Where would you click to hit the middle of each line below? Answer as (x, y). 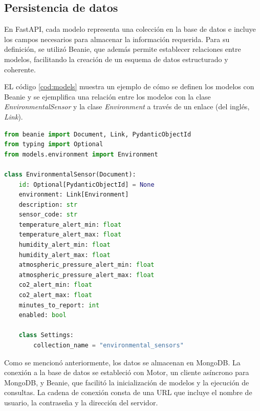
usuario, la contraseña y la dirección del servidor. (81, 402)
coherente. (20, 69)
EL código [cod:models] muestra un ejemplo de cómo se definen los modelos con (129, 86)
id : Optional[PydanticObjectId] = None (86, 184)
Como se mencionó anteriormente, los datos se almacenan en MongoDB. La (122, 362)
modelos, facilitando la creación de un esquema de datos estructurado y (116, 59)
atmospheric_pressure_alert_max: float (86, 275)
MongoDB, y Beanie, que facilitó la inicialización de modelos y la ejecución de (127, 382)
